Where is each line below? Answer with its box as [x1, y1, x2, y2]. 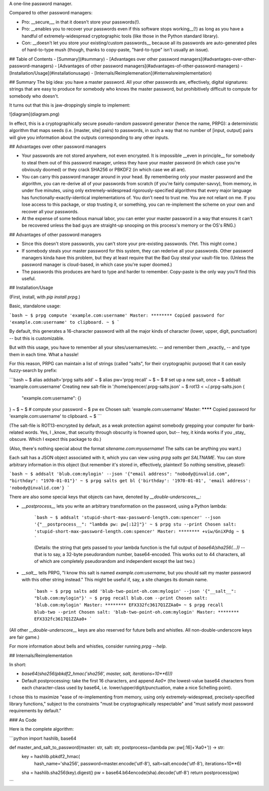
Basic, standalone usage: [9, 303, 61, 309]
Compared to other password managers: [9, 10, 93, 16]
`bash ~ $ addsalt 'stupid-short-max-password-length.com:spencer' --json [34, 515, 221, 520]
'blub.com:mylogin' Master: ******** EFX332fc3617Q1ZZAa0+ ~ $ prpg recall [34, 602, 224, 608]
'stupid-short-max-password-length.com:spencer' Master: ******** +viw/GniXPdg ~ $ [34, 528, 245, 534]
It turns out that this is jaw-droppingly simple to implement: [9, 102, 131, 108]
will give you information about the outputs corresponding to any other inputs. [9, 134, 169, 140]
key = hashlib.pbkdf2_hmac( [21, 754, 80, 760]
